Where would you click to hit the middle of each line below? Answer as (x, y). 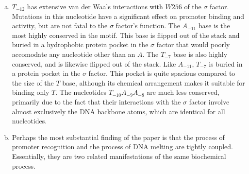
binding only (31, 92)
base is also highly (200, 54)
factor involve (209, 101)
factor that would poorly (193, 44)
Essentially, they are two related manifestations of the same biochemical (119, 156)
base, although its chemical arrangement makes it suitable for (154, 82)
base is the (214, 26)
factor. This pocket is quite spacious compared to (162, 73)
